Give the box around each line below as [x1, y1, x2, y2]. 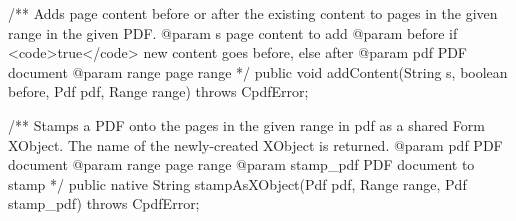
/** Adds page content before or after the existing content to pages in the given [8, 3, 498, 23]
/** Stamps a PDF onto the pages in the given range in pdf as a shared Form [8, 114, 485, 135]
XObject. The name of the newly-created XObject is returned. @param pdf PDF [8, 134, 503, 155]
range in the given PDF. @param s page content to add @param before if [8, 22, 458, 43]
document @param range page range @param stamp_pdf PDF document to [8, 154, 475, 175]
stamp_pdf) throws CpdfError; [8, 193, 200, 214]
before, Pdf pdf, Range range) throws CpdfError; [8, 81, 309, 102]
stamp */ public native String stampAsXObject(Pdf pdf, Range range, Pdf [8, 173, 467, 194]
